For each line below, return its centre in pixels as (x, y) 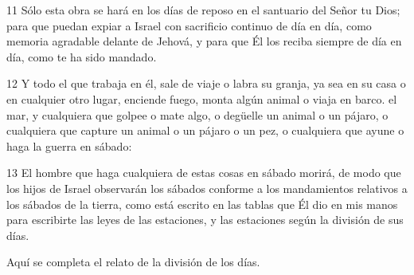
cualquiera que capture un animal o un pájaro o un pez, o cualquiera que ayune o (205, 130)
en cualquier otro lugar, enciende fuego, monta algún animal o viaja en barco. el (202, 98)
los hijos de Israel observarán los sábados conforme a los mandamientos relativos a (207, 188)
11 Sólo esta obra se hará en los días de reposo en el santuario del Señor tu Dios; (203, 10)
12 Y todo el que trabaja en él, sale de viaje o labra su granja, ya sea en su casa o (206, 83)
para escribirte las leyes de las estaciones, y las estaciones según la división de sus (205, 220)
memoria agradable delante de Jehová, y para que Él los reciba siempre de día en (204, 41)
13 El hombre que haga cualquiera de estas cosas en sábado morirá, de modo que (204, 173)
